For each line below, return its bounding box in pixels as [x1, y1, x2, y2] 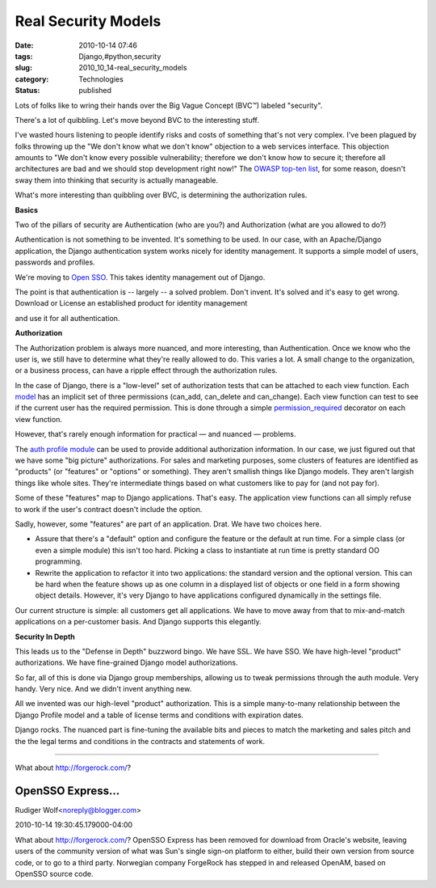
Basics [15, 205, 39, 214]
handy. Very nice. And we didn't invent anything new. [15, 684, 192, 694]
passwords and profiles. [15, 257, 96, 267]
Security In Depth [15, 632, 76, 641]
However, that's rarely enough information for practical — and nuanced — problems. [15, 429, 296, 439]
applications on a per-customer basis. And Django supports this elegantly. [15, 617, 262, 627]
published [78, 86, 112, 95]
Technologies [78, 74, 124, 84]
